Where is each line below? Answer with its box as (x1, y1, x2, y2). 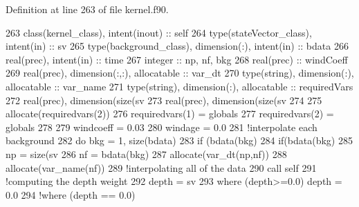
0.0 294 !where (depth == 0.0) (6, 187, 136, 201)
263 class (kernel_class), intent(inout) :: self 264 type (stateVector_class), (6, 25, 312, 39)
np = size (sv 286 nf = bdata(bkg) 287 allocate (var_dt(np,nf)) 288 (6, 146, 287, 161)
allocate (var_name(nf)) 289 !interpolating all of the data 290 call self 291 (6, 160, 317, 175)
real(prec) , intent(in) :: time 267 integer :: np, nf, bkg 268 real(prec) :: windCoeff (6, 52, 348, 66)
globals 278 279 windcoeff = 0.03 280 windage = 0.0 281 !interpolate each (6, 119, 317, 134)
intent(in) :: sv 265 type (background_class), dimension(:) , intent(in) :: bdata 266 (6, 39, 349, 53)
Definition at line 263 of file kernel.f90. (6, 2, 169, 16)
